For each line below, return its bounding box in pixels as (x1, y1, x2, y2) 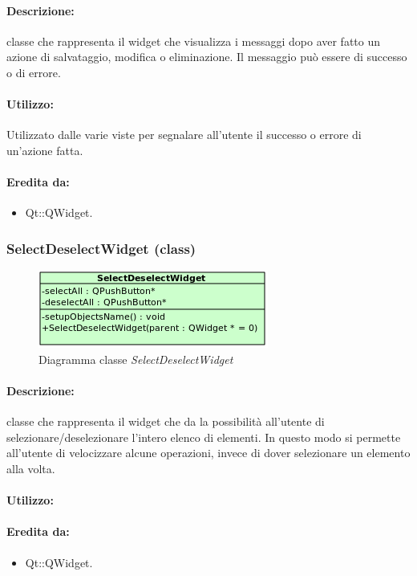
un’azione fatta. (6, 141, 83, 158)
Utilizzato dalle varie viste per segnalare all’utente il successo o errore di (6, 126, 362, 143)
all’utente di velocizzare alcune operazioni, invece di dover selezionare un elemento (6, 444, 411, 461)
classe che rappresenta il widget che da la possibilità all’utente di (6, 413, 325, 430)
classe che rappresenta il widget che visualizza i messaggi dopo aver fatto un (6, 32, 381, 49)
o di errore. (6, 63, 61, 80)
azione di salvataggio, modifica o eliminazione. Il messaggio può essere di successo (6, 48, 407, 65)
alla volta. (6, 460, 55, 476)
